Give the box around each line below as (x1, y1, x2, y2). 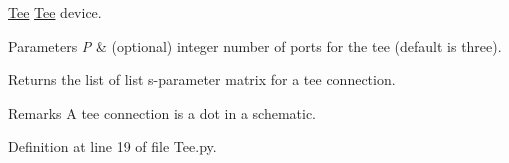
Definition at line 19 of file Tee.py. (8, 136, 217, 157)
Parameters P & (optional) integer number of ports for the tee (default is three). (8, 35, 502, 56)
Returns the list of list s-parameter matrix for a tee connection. (8, 69, 396, 90)
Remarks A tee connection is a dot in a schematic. (8, 102, 317, 123)
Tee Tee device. (8, 2, 102, 22)
